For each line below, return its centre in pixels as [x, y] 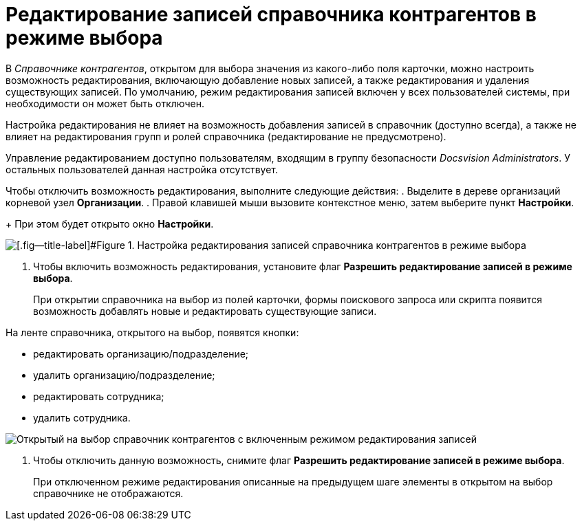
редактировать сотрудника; [99, 396]
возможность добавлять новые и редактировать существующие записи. [205, 311]
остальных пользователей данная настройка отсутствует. [142, 169]
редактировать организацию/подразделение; [141, 353]
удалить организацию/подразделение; [124, 375]
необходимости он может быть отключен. [105, 103]
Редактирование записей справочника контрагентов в [271, 14]
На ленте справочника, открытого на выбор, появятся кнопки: [152, 332]
